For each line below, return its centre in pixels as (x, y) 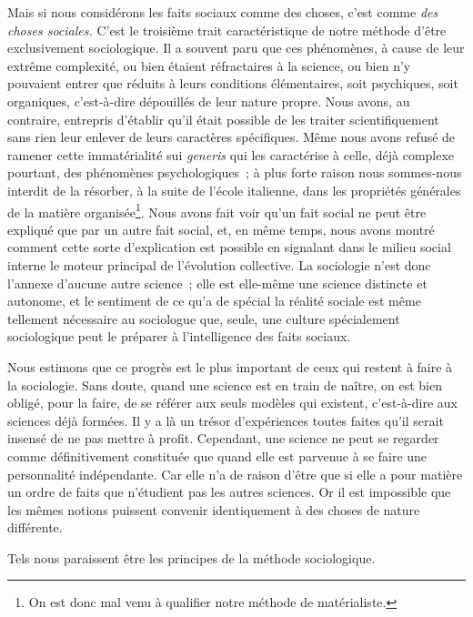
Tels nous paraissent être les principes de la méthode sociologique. (191, 557)
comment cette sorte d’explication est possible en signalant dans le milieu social (229, 247)
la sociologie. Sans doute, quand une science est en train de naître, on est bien (225, 384)
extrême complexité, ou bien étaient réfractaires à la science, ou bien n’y (209, 65)
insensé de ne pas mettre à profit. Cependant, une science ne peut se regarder (223, 438)
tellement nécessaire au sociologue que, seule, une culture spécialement (204, 318)
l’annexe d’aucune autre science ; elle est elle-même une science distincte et (217, 283)
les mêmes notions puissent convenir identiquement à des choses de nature (214, 509)
